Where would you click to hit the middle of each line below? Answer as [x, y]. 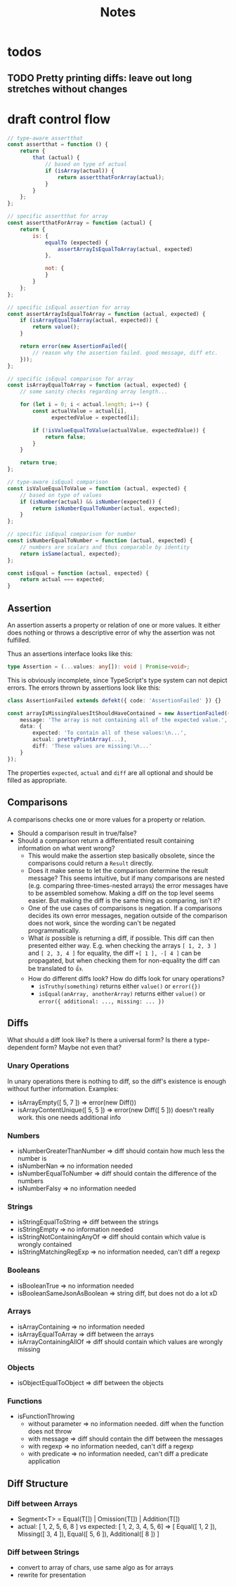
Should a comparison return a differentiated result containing [106, 841]
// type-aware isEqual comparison [58, 482]
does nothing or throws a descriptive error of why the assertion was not [111, 633]
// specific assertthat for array [58, 216]
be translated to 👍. [55, 968]
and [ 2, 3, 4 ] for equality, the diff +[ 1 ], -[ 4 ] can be [114, 953]
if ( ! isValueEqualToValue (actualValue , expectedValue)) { [119, 430]
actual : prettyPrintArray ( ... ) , [80, 740]
